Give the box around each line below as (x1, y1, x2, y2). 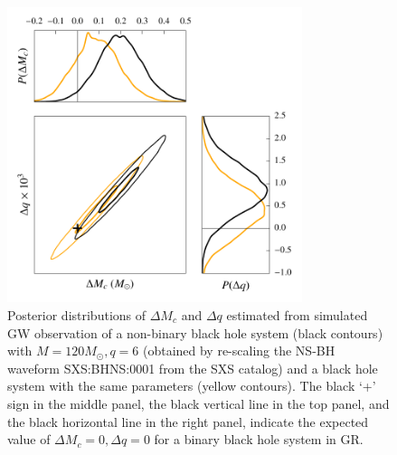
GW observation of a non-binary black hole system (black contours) (7, 323, 383, 342)
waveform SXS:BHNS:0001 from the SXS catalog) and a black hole (7, 358, 378, 377)
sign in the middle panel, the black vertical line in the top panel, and (7, 393, 390, 412)
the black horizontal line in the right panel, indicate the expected (7, 412, 369, 431)
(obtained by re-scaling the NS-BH (142, 341, 336, 360)
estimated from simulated (226, 305, 368, 324)
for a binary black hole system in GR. (154, 430, 364, 449)
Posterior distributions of (7, 305, 147, 324)
